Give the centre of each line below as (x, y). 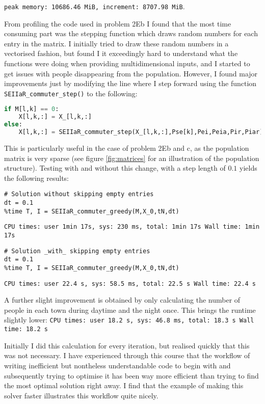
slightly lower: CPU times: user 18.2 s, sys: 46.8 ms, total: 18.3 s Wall (129, 320)
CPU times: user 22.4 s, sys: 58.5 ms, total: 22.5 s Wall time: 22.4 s (130, 284)
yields (248, 168)
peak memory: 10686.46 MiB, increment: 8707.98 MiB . (95, 6)
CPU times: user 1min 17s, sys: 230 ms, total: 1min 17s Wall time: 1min (132, 227)
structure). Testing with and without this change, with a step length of (115, 168)
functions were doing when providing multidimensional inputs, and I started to (127, 63)
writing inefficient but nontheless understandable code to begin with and (117, 365)
